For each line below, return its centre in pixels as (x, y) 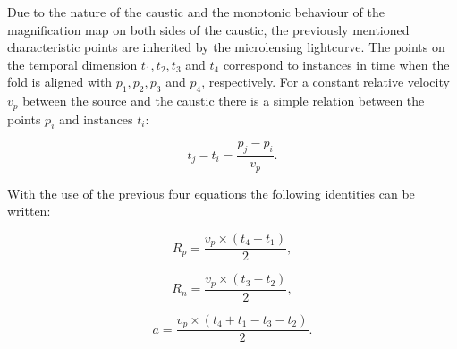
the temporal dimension (72, 64)
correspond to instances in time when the (336, 64)
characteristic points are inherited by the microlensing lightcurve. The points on (226, 47)
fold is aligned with (60, 82)
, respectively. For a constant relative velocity (326, 82)
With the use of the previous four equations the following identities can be (211, 193)
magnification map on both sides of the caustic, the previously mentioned (208, 29)
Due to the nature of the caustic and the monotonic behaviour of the (196, 12)
